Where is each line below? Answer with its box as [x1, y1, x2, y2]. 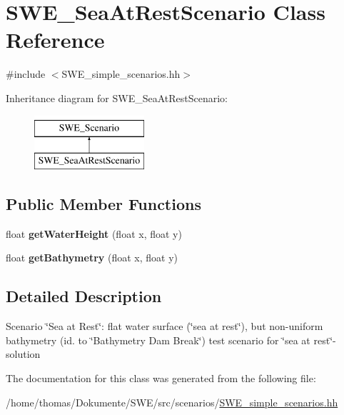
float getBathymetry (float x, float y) [6, 250, 178, 265]
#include [6, 66, 46, 81]
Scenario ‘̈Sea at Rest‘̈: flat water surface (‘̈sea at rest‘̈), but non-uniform [6, 319, 323, 334]
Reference [6, 25, 105, 54]
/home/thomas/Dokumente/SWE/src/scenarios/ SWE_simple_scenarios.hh [6, 394, 338, 409]
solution [6, 346, 41, 361]
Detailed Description [6, 285, 162, 307]
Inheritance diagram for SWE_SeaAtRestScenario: [6, 90, 228, 105]
